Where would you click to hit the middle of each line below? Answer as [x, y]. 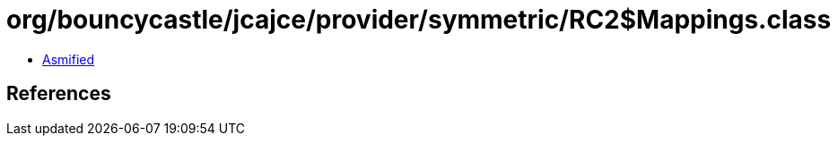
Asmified [69, 59]
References [59, 94]
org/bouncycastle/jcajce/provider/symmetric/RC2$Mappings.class [419, 20]
